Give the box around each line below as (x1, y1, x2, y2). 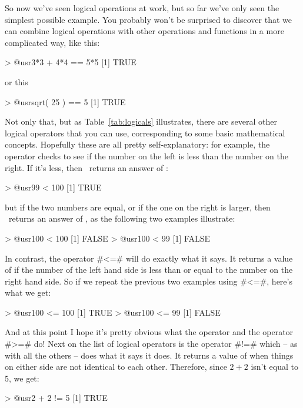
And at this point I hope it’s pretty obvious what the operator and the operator (5, 326, 294, 338)
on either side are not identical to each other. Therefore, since (5, 360, 227, 373)
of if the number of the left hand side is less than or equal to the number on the (5, 263, 293, 276)
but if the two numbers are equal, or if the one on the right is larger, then (5, 200, 271, 213)
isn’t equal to (251, 360, 298, 373)
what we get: (5, 286, 51, 299)
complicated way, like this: (5, 36, 100, 48)
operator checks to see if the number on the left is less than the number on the (5, 149, 288, 162)
